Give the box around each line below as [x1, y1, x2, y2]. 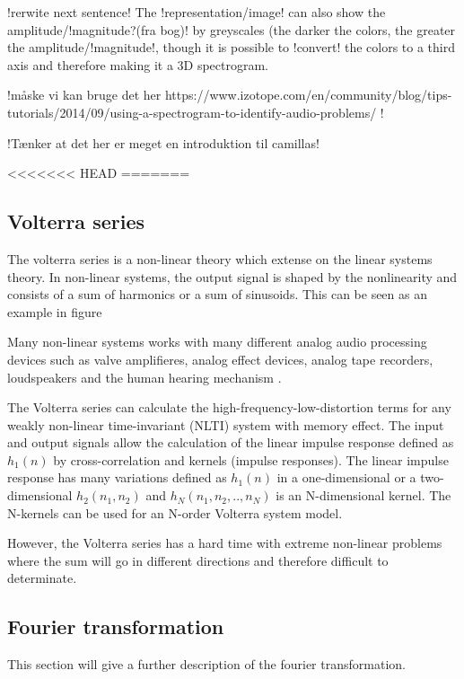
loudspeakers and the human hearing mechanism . [7, 367, 282, 386]
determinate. [7, 569, 77, 587]
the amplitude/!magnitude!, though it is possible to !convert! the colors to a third [7, 38, 456, 57]
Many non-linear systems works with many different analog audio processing [7, 332, 427, 351]
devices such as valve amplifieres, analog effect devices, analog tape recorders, [7, 349, 433, 368]
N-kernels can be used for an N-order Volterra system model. [7, 503, 343, 522]
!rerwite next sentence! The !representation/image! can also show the [7, 3, 386, 21]
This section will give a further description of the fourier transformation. [7, 655, 406, 674]
